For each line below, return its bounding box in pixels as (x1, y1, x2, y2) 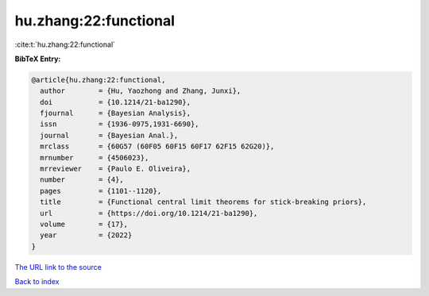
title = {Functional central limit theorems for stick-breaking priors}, (40, 198, 367, 206)
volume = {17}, (40, 220, 129, 229)
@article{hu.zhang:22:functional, (31, 75, 166, 84)
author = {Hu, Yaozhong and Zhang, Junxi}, (40, 86, 242, 95)
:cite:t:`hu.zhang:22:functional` (14, 40, 115, 49)
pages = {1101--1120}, (40, 186, 162, 195)
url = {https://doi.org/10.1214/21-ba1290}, (40, 209, 258, 217)
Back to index (14, 277, 60, 286)
